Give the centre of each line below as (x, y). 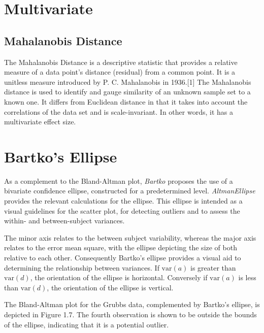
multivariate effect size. (40, 122)
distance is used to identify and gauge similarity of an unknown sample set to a (127, 92)
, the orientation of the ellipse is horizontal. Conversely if (119, 277)
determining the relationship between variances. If (82, 267)
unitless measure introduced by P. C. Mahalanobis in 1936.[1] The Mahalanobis (128, 81)
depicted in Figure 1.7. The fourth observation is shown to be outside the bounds (130, 314)
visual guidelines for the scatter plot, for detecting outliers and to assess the (122, 210)
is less (247, 277)
